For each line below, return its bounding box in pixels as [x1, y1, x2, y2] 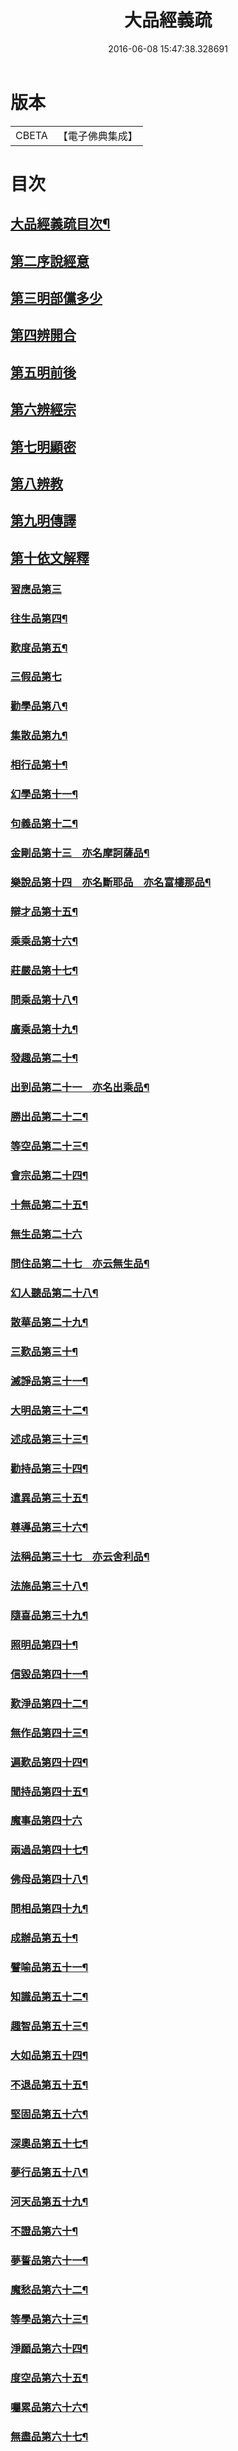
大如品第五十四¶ [10, 2048, 89, 2062]
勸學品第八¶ [10, 699, 68, 713]
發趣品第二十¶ [10, 1051, 78, 1065]
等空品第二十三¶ [10, 1139, 89, 1153]
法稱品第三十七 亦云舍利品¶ [10, 1550, 150, 1564]
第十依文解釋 [10, 549, 90, 566]
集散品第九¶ [10, 729, 68, 743]
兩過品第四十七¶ [10, 1843, 89, 1857]
